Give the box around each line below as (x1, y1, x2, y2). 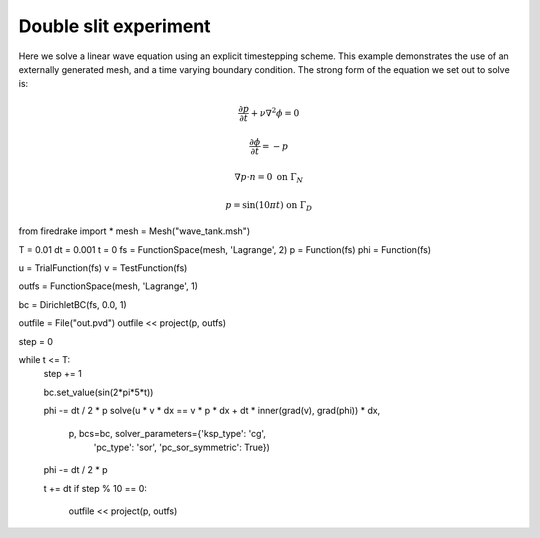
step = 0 (18, 335, 54, 347)
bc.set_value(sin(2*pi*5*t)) (43, 386, 154, 398)
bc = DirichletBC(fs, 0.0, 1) (18, 298, 127, 310)
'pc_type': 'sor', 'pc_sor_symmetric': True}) (93, 441, 270, 453)
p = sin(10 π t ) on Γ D (225, 199, 313, 213)
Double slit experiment (18, 15, 211, 37)
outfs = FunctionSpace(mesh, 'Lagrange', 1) (18, 280, 199, 292)
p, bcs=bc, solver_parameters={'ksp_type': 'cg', (68, 427, 267, 439)
